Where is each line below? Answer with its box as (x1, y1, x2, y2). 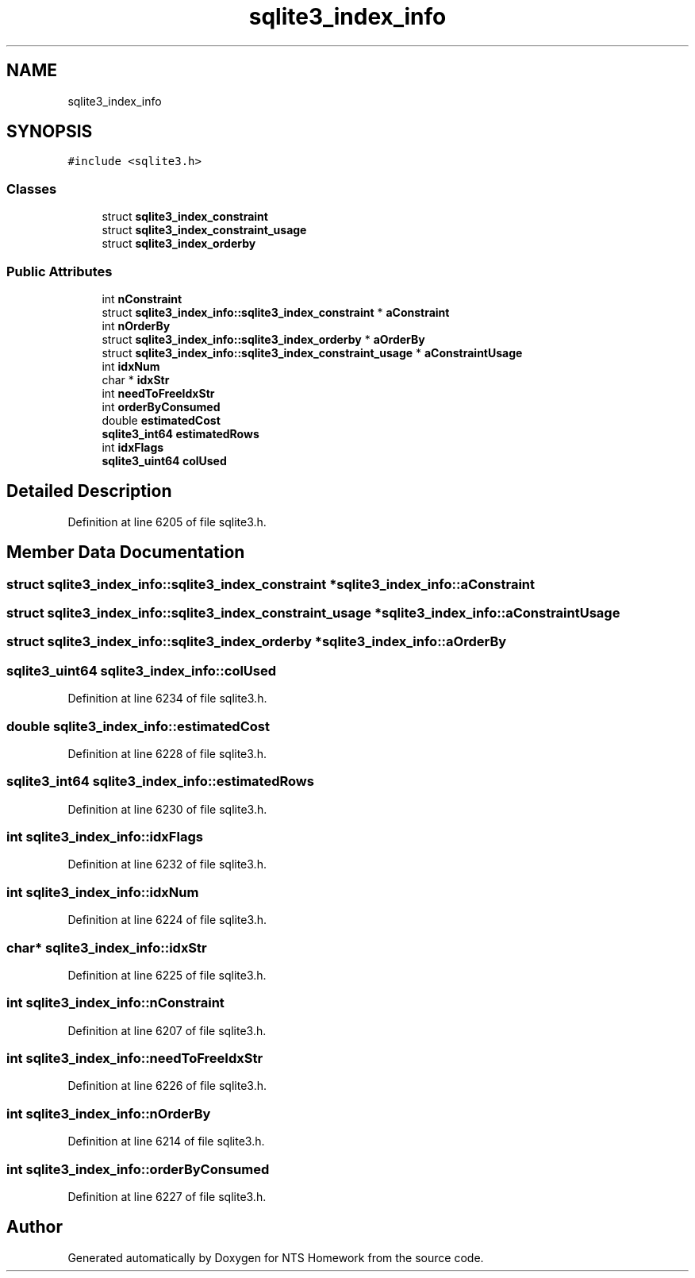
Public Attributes (6, 263, 113, 279)
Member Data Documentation (6, 542, 245, 563)
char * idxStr (102, 372, 170, 387)
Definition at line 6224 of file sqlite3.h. (67, 913, 267, 927)
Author (6, 1217, 63, 1238)
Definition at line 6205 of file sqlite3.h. (67, 514, 267, 529)
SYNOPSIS (6, 121, 93, 142)
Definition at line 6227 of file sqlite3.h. (67, 1189, 267, 1203)
